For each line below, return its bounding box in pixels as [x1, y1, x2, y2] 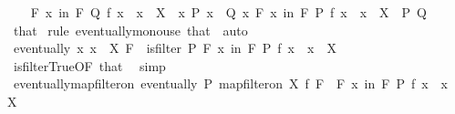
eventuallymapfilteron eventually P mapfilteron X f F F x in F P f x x [13, 74, 448, 93]
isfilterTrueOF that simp [13, 56, 166, 75]
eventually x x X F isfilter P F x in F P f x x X [13, 38, 336, 57]
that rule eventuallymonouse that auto [13, 20, 248, 39]
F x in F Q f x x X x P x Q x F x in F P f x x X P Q [30, 3, 427, 21]
